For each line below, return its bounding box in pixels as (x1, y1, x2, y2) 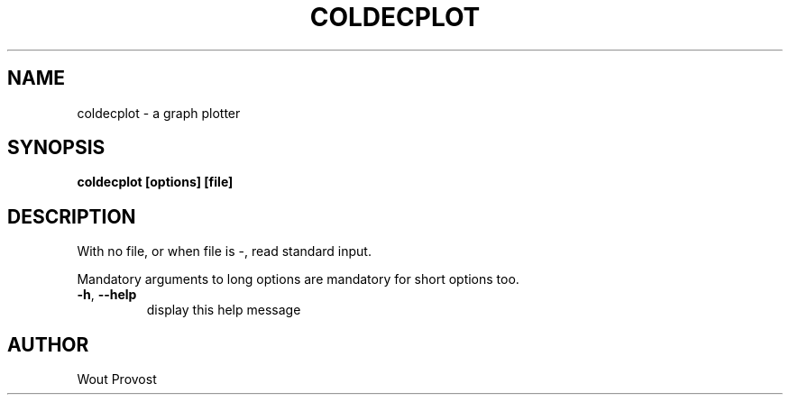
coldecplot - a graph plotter (77, 105, 241, 121)
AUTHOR (7, 333, 89, 356)
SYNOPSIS (7, 136, 106, 160)
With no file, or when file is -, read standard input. (77, 243, 372, 260)
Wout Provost (77, 371, 157, 388)
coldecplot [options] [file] (77, 174, 234, 190)
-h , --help (77, 287, 137, 303)
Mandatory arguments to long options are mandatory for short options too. (77, 271, 519, 288)
